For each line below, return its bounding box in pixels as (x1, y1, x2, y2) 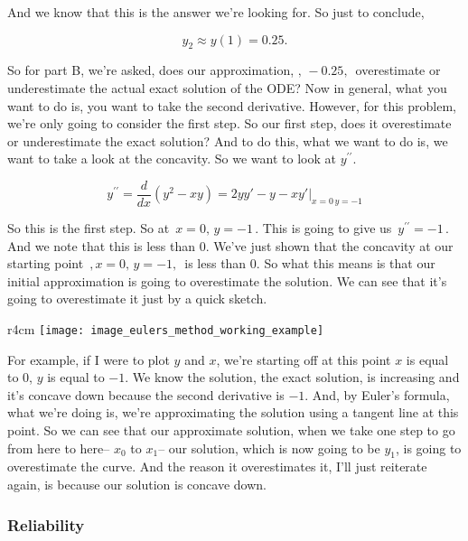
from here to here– (7, 438, 110, 457)
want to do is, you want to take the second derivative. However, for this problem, (7, 96, 456, 115)
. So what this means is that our (256, 254, 435, 273)
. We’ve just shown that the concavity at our (205, 236, 454, 255)
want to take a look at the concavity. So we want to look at (7, 149, 336, 168)
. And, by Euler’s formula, (304, 385, 450, 404)
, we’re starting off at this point (216, 350, 391, 368)
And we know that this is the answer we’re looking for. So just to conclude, (7, 3, 425, 21)
